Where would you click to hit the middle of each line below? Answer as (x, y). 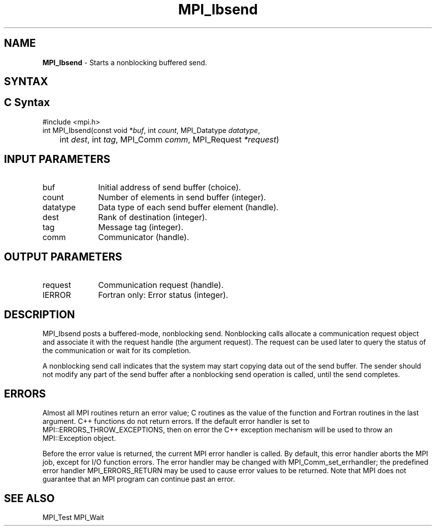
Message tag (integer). (141, 227)
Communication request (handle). (161, 285)
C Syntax (27, 103)
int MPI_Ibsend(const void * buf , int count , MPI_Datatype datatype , (151, 130)
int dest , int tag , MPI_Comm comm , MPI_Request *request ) (169, 139)
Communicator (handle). (144, 237)
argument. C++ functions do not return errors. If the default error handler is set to (176, 421)
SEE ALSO (29, 498)
